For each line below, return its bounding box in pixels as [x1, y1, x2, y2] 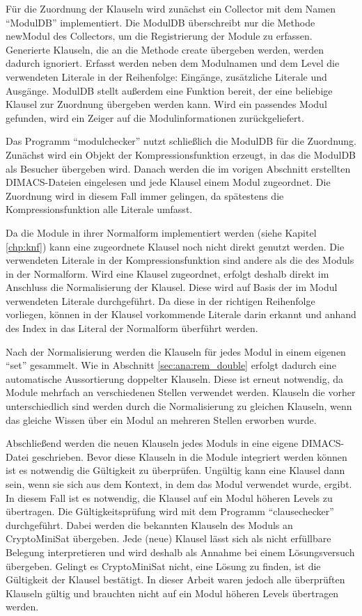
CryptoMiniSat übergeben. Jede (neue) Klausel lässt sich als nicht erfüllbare [6, 531, 331, 546]
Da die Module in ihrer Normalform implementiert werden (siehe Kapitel [6, 225, 317, 239]
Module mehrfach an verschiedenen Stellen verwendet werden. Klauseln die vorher [6, 385, 356, 400]
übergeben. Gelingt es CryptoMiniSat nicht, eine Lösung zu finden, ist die [6, 558, 321, 573]
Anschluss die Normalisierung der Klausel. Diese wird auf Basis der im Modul [6, 280, 338, 294]
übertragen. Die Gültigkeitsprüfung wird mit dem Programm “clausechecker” [6, 504, 334, 519]
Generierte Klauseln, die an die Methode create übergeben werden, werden [6, 42, 324, 56]
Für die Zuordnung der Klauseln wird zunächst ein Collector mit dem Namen [6, 1, 336, 15]
